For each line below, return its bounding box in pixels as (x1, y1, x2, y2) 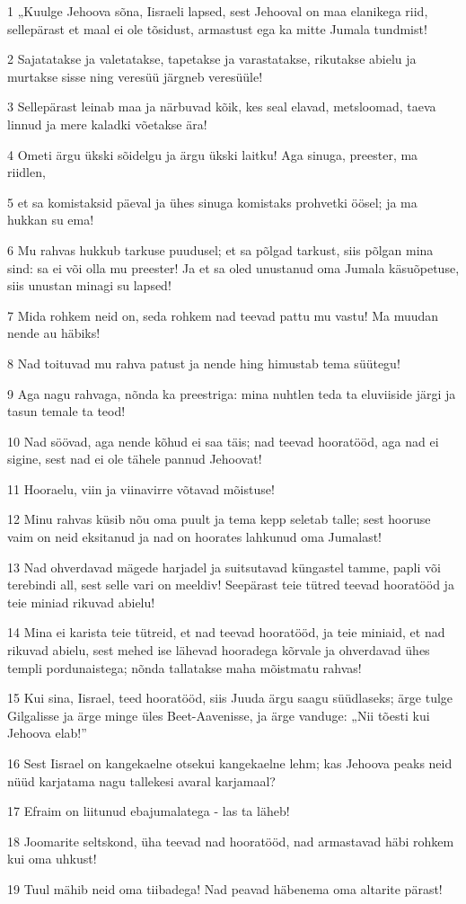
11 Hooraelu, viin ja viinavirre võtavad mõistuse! (7, 479, 275, 498)
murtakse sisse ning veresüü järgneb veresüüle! (7, 66, 263, 85)
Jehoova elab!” (7, 723, 87, 742)
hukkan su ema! (7, 210, 94, 229)
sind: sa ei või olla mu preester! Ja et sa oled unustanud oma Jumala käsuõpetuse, (7, 258, 460, 277)
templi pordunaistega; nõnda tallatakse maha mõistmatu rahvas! (7, 658, 362, 677)
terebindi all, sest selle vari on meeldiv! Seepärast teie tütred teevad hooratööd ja (7, 575, 454, 594)
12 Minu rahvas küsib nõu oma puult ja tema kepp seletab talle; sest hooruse (7, 510, 431, 528)
